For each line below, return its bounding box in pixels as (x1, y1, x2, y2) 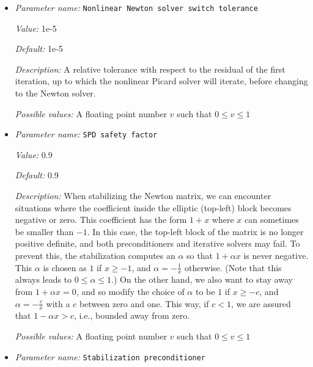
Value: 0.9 (15, 148, 53, 161)
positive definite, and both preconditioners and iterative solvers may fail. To (15, 237, 300, 250)
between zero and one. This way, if (79, 297, 209, 310)
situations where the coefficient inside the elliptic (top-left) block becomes (15, 201, 292, 214)
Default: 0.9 (15, 169, 59, 181)
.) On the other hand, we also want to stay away (111, 273, 293, 286)
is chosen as (43, 261, 87, 274)
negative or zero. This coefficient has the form (15, 213, 187, 226)
